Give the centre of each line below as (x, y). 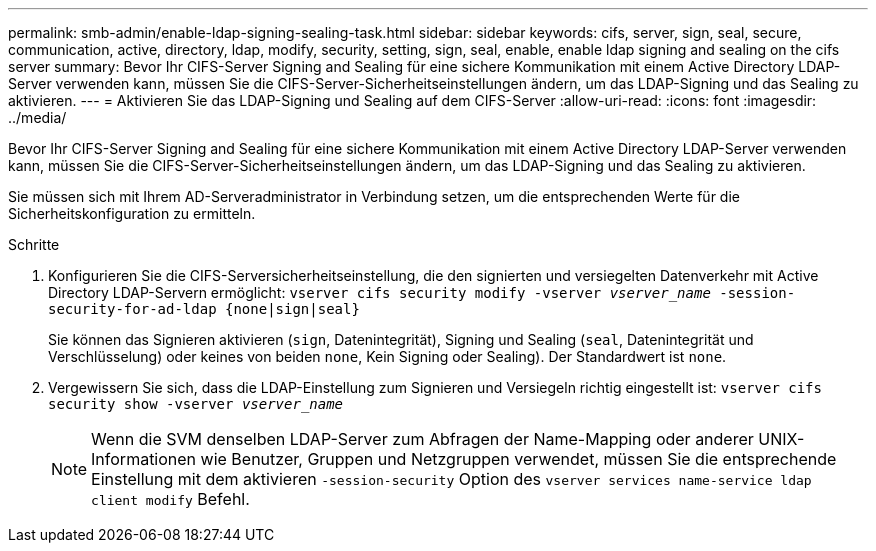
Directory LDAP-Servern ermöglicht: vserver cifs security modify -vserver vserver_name (379, 292)
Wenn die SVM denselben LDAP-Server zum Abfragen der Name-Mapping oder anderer (422, 439)
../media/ (37, 117)
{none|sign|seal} (292, 309)
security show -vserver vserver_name (196, 404)
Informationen (144, 459)
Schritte (34, 244)
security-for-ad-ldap (132, 309)
